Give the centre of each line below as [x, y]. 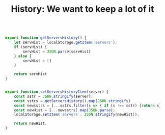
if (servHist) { [31, 47]
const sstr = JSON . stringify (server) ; [54, 96]
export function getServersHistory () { [46, 38]
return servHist [31, 74]
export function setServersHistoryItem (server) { [57, 92]
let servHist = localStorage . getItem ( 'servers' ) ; [66, 43]
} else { [23, 56]
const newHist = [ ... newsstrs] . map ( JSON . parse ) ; [65, 110]
